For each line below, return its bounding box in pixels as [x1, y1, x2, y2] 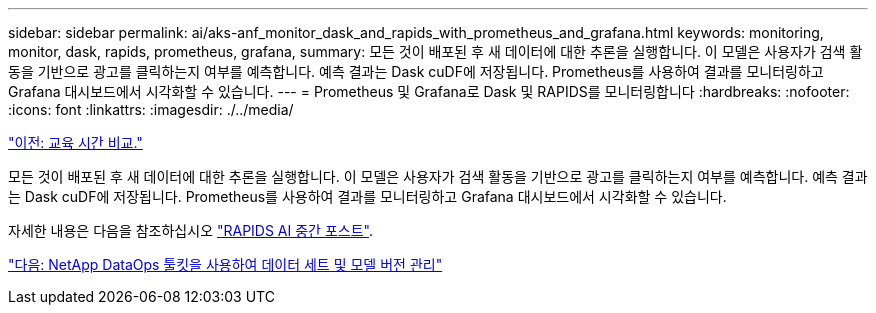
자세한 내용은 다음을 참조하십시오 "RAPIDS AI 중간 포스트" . [8, 222, 373, 239]
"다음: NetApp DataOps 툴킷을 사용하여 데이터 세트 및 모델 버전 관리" [8, 256, 443, 273]
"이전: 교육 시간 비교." [8, 134, 143, 151]
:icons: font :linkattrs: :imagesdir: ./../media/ [8, 101, 294, 118]
